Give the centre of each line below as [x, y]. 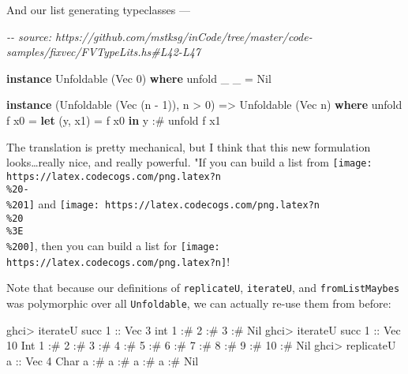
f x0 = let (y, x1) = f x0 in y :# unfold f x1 [114, 120]
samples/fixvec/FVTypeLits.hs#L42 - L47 [103, 52]
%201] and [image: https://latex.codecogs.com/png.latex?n [163, 204]
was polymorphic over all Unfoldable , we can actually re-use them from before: [199, 303]
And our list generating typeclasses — [98, 9]
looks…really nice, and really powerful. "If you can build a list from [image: [189, 162]
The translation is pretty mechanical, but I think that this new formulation [189, 146]
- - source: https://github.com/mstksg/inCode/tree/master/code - [159, 36]
